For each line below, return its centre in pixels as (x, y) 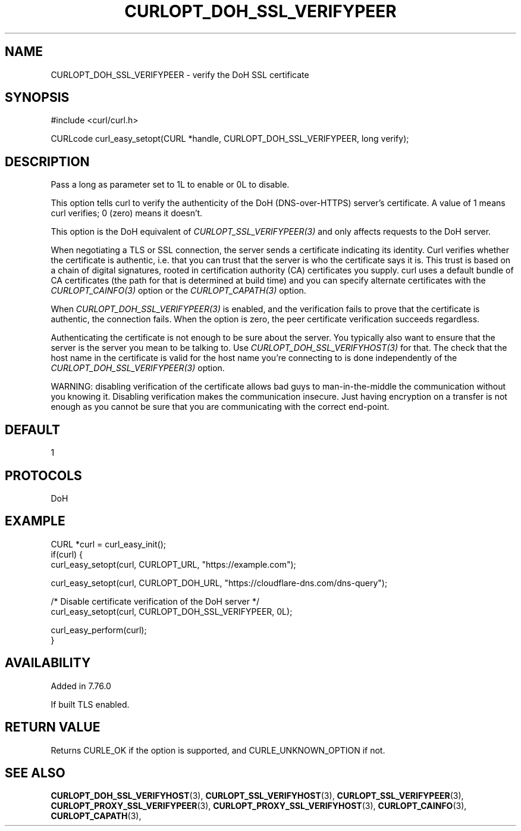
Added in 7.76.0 (81, 686)
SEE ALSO (35, 773)
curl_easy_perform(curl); (99, 630)
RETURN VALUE (53, 727)
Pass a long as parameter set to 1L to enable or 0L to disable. (170, 185)
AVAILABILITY (48, 663)
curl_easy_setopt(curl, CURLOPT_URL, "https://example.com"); (173, 564)
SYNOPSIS (37, 98)
